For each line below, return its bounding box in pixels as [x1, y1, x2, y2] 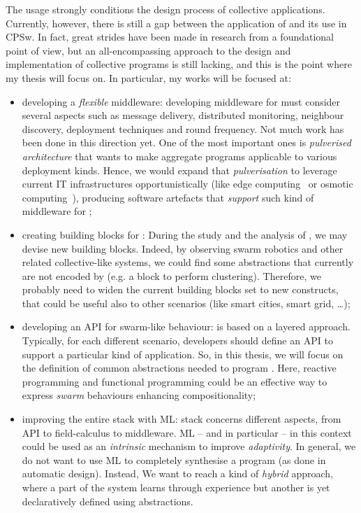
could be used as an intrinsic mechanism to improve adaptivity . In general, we [22, 439, 356, 454]
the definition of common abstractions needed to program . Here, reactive [22, 360, 337, 375]
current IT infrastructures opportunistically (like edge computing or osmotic [22, 176, 353, 191]
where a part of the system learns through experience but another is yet [22, 480, 330, 494]
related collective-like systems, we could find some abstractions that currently [22, 255, 354, 269]
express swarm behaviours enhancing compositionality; [22, 388, 256, 402]
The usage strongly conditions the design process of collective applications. [6, 2, 325, 16]
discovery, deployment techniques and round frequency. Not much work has [22, 121, 344, 136]
